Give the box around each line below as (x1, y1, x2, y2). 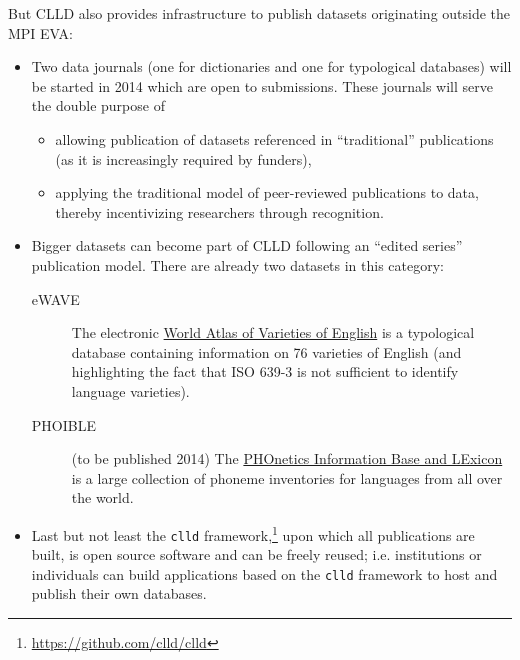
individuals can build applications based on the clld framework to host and (31, 563, 498, 584)
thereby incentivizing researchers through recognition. (55, 201, 384, 222)
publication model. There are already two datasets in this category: (31, 254, 445, 275)
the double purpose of (31, 95, 165, 116)
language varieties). (71, 380, 190, 401)
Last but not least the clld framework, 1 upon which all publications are (31, 521, 475, 545)
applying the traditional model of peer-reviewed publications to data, (55, 182, 479, 203)
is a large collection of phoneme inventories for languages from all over (71, 467, 503, 488)
